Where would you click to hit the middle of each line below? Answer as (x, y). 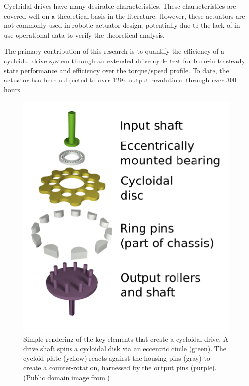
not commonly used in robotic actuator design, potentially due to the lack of (118, 25)
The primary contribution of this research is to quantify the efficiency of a (114, 51)
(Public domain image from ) (67, 377)
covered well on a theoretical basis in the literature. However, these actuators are (124, 15)
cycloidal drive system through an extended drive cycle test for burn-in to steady (124, 60)
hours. (13, 89)
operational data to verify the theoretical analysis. (90, 34)
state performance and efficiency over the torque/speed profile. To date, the (116, 70)
